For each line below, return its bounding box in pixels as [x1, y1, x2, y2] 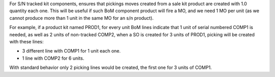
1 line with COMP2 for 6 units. [22, 55, 85, 61]
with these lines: [9, 38, 44, 44]
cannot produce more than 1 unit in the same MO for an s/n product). [9, 15, 154, 21]
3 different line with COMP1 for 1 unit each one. [22, 48, 121, 54]
